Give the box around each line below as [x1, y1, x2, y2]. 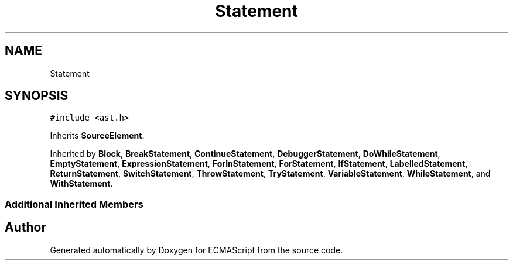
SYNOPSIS [5, 88, 69, 104]
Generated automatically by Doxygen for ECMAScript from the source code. [50, 245, 343, 255]
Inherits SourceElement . [50, 130, 145, 141]
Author [5, 220, 46, 235]
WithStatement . [50, 178, 113, 189]
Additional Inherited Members [5, 198, 143, 210]
